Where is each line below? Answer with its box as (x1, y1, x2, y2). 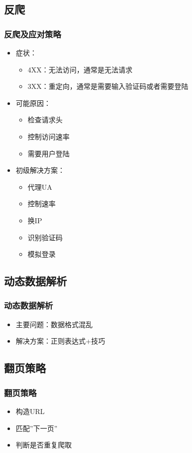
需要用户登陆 (27, 148, 70, 158)
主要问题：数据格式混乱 (15, 319, 93, 329)
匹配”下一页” (15, 423, 58, 433)
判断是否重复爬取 (15, 440, 72, 450)
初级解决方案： (15, 165, 65, 175)
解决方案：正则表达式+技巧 (15, 336, 105, 346)
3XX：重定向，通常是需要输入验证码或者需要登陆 (27, 81, 189, 91)
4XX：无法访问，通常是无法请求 (27, 64, 133, 74)
